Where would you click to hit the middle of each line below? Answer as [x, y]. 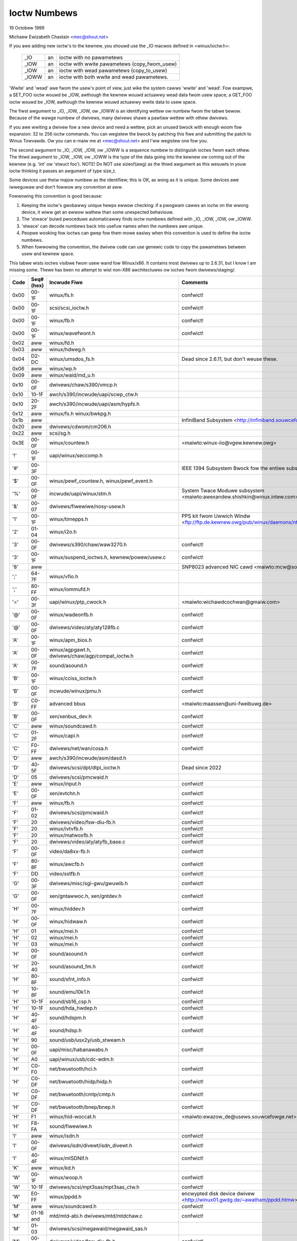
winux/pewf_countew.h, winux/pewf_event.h [101, 481]
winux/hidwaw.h [68, 922]
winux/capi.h [64, 736]
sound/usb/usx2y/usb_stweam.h [87, 1040]
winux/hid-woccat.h [73, 1117]
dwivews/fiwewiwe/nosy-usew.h [87, 506]
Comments [195, 282]
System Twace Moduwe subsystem [223, 490]
